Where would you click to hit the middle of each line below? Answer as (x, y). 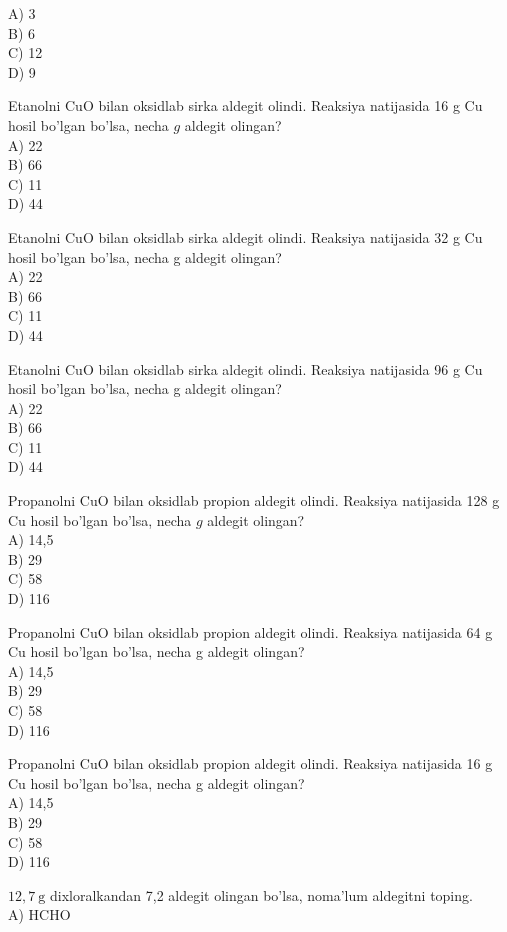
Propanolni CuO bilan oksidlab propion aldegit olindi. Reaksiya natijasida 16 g (250, 763)
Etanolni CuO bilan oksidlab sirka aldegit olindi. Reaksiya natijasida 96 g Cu (245, 368)
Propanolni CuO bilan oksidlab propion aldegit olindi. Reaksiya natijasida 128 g (254, 500)
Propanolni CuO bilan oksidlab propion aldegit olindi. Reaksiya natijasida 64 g (250, 631)
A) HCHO (39, 914)
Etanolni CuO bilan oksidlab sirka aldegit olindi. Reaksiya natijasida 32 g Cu (245, 236)
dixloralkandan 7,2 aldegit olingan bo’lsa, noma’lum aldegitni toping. (261, 894)
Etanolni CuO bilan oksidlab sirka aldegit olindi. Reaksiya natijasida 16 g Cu (245, 105)
